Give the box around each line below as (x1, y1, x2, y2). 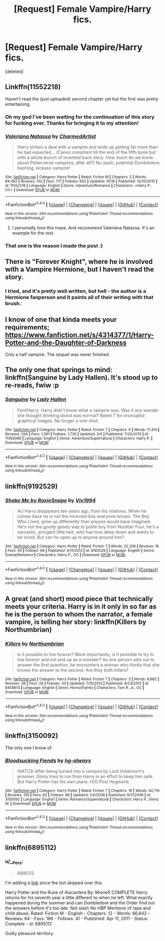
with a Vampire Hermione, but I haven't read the (5, 265, 154, 274)
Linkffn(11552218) (5, 83, 61, 91)
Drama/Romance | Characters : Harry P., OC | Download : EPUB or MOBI (5, 552, 126, 558)
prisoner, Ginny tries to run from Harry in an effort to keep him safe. (17, 773, 154, 780)
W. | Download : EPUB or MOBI (5, 801, 56, 806)
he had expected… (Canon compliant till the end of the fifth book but (17, 149, 156, 155)
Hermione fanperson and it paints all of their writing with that (5, 294, 154, 301)
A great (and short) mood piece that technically (5, 594, 153, 603)
